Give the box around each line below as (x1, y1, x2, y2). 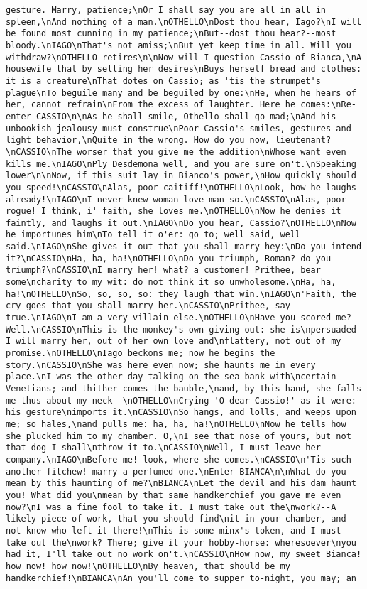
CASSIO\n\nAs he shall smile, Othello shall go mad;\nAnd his (35, 111, 336, 121)
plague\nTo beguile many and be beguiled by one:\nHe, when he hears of (6, 87, 356, 98)
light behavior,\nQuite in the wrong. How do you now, (6, 135, 270, 146)
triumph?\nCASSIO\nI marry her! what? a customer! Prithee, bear (6, 265, 321, 276)
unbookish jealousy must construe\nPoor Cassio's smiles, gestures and (6, 123, 351, 134)
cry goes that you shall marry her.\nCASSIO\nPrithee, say (6, 301, 290, 311)
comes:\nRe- (300, 99, 356, 110)
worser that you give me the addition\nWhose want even (77, 146, 346, 157)
